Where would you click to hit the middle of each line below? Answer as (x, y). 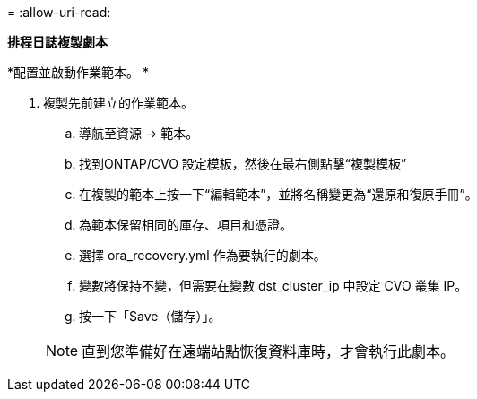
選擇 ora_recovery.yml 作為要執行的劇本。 (203, 255)
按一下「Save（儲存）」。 (150, 316)
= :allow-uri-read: (59, 12)
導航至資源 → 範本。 (139, 133)
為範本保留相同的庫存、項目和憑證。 (186, 225)
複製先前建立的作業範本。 (118, 103)
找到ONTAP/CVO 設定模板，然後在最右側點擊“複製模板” (243, 164)
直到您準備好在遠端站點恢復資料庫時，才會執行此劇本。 (269, 351)
